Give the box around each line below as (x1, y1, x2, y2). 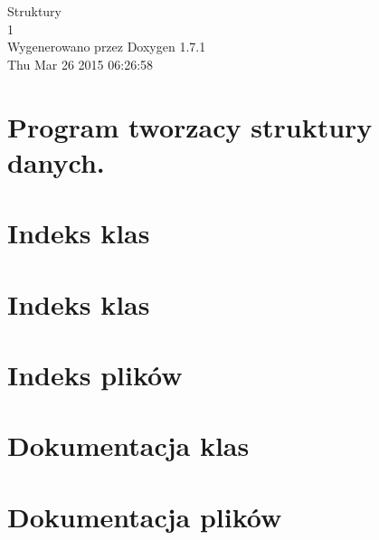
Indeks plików (7, 355, 183, 393)
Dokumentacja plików (7, 497, 282, 535)
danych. (7, 143, 105, 180)
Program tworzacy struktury (7, 108, 373, 145)
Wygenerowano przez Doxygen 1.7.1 (7, 37, 206, 56)
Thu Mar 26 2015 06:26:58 (7, 54, 154, 73)
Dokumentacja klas (7, 427, 250, 464)
